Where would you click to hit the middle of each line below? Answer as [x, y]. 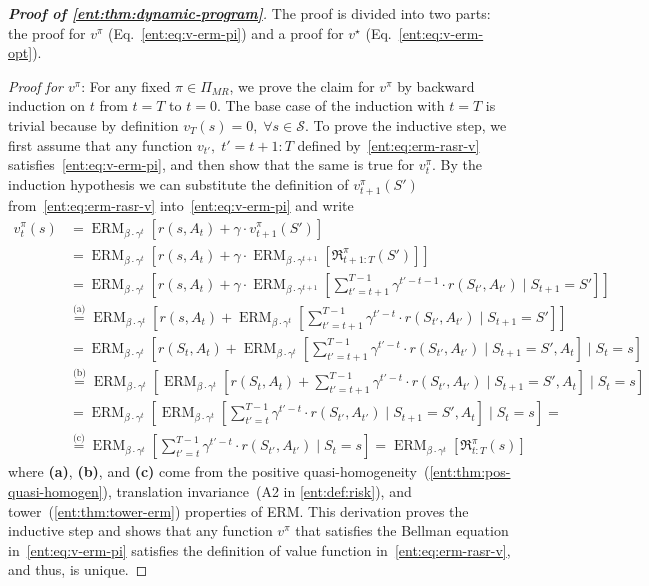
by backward [436, 85]
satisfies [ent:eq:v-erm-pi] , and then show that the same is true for [211, 164]
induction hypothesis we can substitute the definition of [178, 183]
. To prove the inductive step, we [406, 124]
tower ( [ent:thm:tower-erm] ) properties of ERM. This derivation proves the [238, 510]
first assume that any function [100, 144]
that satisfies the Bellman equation [402, 530]
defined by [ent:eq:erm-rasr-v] [388, 144]
